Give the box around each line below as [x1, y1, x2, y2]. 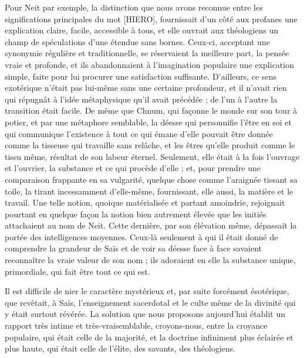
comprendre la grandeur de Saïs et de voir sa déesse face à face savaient [5, 242, 262, 254]
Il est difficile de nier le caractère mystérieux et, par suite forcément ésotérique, [5, 285, 289, 297]
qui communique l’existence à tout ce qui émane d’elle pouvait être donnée [5, 127, 273, 139]
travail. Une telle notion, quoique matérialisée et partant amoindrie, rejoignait [5, 196, 285, 209]
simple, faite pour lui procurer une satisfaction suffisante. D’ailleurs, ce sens [5, 70, 277, 82]
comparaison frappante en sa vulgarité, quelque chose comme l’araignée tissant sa [5, 173, 298, 185]
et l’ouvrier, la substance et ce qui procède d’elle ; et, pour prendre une [5, 162, 261, 174]
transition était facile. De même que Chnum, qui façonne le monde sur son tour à [5, 104, 298, 117]
